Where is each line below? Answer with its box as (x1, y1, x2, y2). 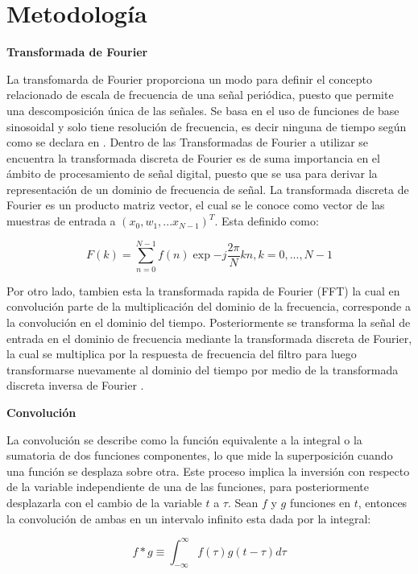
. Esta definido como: (214, 213, 319, 229)
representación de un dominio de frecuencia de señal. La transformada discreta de (6, 180, 409, 197)
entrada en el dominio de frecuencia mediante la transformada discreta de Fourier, (6, 329, 412, 346)
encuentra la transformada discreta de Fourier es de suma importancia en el (6, 149, 380, 166)
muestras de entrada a (6, 213, 116, 229)
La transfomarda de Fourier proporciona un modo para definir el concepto (6, 70, 372, 87)
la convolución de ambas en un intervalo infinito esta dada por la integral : (6, 510, 371, 527)
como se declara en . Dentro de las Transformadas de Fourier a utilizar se (6, 134, 369, 151)
